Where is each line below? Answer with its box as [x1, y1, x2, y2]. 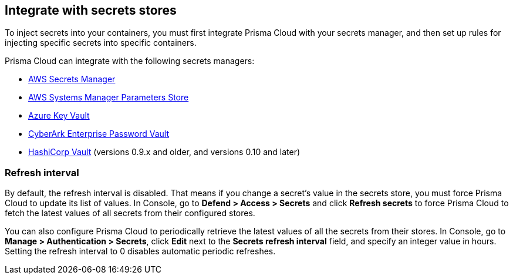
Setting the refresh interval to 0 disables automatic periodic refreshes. [5, 246, 276, 257]
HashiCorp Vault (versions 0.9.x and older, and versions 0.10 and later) [28, 147, 301, 157]
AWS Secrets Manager [28, 74, 116, 85]
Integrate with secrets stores [5, 3, 177, 18]
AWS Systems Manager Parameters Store [28, 92, 189, 103]
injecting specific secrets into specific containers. [5, 38, 197, 48]
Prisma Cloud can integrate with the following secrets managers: [5, 56, 255, 66]
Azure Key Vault [28, 110, 90, 121]
